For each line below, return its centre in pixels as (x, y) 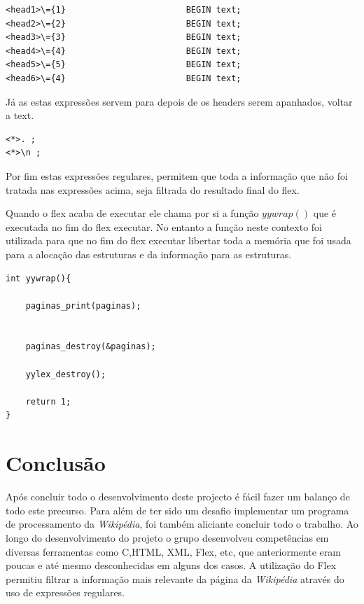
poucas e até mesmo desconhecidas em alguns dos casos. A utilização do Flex (171, 565)
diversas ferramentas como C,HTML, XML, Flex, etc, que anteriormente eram (173, 551)
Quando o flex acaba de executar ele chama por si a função (132, 213)
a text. (20, 115)
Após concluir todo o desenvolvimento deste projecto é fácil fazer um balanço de (178, 497)
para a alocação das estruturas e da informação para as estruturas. (149, 254)
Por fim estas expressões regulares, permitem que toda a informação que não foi (177, 175)
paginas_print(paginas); (83, 305)
